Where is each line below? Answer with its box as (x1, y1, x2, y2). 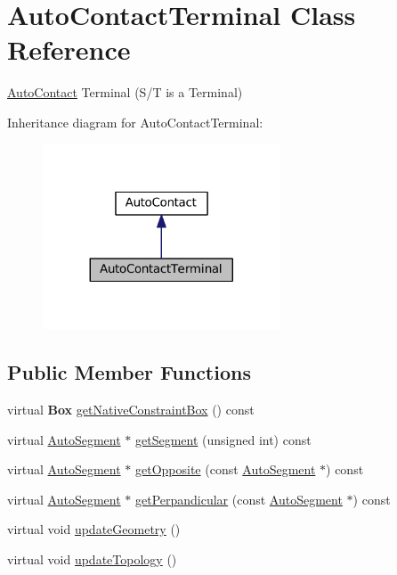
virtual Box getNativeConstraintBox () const (7, 400, 255, 419)
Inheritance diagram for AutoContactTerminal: (7, 112, 263, 131)
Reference (7, 31, 131, 68)
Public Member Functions (7, 358, 251, 386)
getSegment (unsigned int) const (134, 430, 312, 448)
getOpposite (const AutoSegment (134, 460, 316, 479)
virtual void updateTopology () (7, 550, 177, 569)
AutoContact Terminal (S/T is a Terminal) (7, 83, 243, 102)
